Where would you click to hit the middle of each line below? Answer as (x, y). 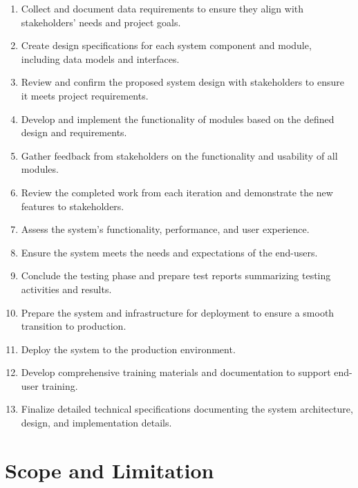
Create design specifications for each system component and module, (166, 45)
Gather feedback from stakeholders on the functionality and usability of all (179, 155)
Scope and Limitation (110, 470)
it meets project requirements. (85, 95)
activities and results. (66, 289)
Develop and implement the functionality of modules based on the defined (178, 119)
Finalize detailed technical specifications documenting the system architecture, (187, 409)
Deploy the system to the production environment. (128, 349)
